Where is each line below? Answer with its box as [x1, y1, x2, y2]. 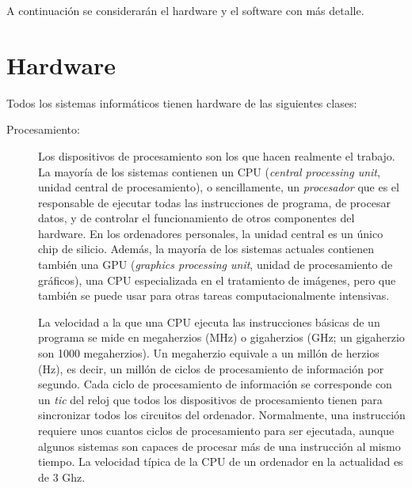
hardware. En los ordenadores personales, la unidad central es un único [38, 225, 383, 241]
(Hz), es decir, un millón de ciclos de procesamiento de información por [38, 360, 384, 376]
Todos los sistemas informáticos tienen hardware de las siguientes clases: [6, 94, 357, 111]
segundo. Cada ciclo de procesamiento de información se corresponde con [38, 376, 392, 392]
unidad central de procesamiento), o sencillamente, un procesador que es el [38, 179, 399, 195]
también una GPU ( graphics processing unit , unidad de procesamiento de [38, 256, 393, 273]
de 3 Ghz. [38, 468, 86, 485]
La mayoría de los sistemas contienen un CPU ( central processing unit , [38, 163, 380, 180]
